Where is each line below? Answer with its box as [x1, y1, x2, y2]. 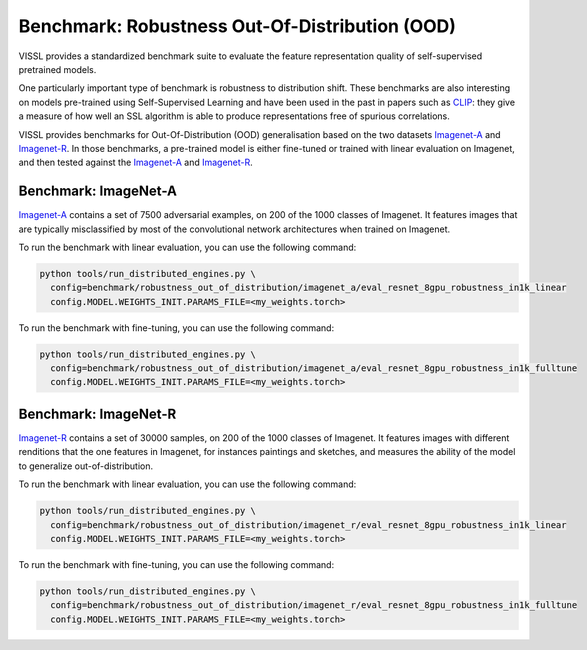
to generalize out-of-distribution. [18, 460, 154, 472]
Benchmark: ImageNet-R [18, 405, 177, 422]
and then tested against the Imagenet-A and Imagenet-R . [18, 156, 254, 169]
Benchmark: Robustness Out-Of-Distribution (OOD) [18, 15, 457, 37]
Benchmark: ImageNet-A [18, 183, 177, 200]
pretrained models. [18, 63, 97, 75]
